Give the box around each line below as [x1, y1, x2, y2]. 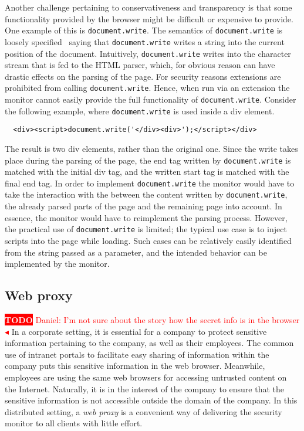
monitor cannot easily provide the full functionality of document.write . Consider [5, 93, 296, 105]
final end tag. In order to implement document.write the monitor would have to [5, 177, 295, 189]
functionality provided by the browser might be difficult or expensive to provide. [5, 12, 293, 25]
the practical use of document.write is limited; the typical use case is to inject [5, 223, 287, 235]
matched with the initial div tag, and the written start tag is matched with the [5, 165, 289, 178]
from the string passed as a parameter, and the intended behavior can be [5, 246, 267, 258]
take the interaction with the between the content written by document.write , [5, 188, 288, 201]
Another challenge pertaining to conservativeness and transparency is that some [5, 1, 292, 13]
